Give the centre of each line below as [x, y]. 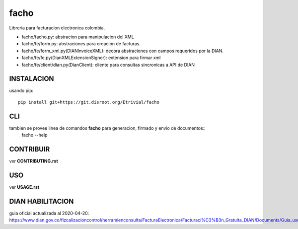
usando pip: [21, 91]
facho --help [35, 135]
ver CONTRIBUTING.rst [34, 161]
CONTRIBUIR [30, 149]
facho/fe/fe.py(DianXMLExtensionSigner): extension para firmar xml [91, 58]
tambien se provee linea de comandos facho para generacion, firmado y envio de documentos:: [107, 128]
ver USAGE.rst [24, 187]
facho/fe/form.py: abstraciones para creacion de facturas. [81, 44]
